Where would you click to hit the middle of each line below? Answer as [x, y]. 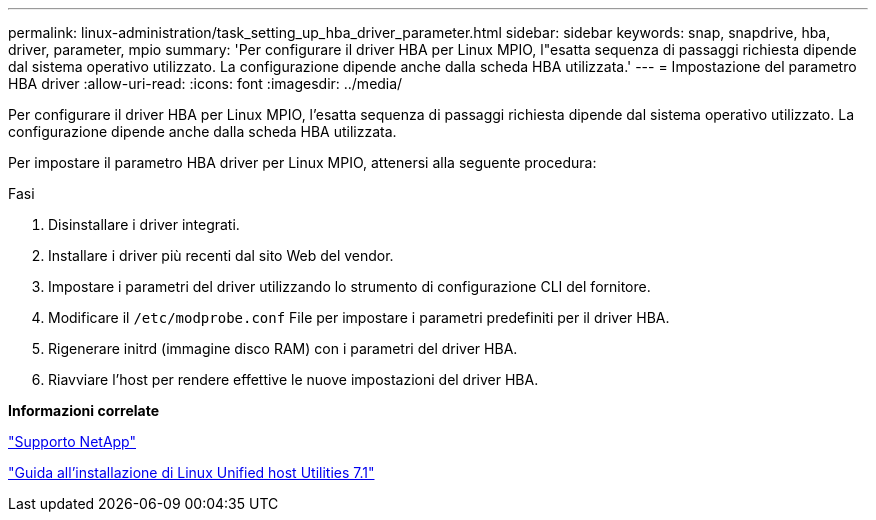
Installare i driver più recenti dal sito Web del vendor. [221, 255]
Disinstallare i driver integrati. [144, 224]
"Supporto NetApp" [72, 441]
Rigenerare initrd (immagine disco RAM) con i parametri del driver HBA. [283, 348]
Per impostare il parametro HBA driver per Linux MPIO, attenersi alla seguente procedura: [302, 162]
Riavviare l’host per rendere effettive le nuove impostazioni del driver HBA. [293, 379]
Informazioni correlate [84, 410]
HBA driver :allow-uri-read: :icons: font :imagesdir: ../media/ [205, 83]
